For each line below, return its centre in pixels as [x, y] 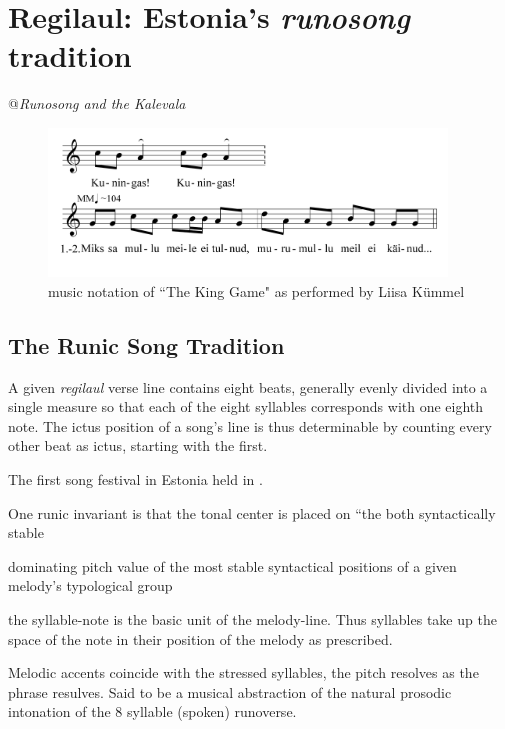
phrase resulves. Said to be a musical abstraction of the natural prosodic [230, 691]
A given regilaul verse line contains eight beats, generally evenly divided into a [248, 386]
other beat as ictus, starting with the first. [138, 445]
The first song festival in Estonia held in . [135, 479]
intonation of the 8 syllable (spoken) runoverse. [152, 711]
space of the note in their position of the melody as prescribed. [200, 638]
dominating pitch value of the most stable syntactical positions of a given [232, 565]
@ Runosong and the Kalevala [97, 103]
